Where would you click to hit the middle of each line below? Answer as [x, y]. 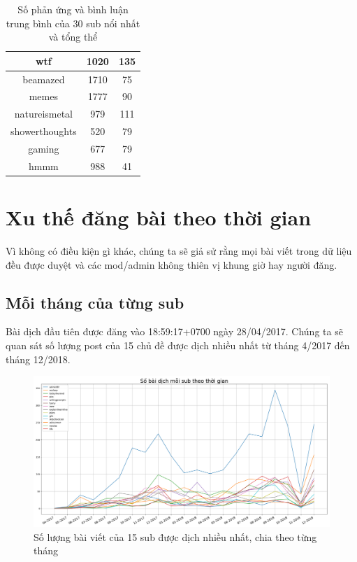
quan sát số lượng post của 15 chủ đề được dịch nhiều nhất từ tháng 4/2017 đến [178, 345]
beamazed [44, 79]
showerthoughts [44, 131]
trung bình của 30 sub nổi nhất [73, 23]
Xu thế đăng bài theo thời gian [159, 217]
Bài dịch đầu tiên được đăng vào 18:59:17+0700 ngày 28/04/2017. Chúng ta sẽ [174, 331]
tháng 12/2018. [38, 359]
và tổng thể [73, 37]
